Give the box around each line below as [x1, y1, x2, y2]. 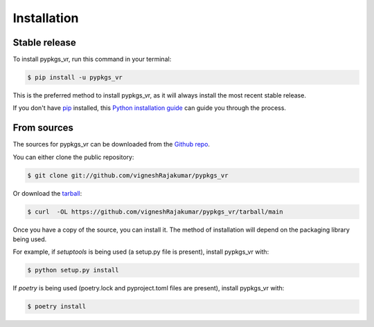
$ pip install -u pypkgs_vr [27, 73, 123, 82]
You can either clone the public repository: [12, 153, 134, 161]
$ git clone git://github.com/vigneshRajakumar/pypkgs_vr [27, 171, 229, 179]
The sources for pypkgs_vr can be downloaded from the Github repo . [12, 140, 211, 149]
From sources [12, 122, 74, 134]
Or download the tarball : [12, 189, 82, 197]
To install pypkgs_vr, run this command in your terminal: [12, 55, 172, 64]
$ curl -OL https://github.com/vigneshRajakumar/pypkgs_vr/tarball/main [27, 207, 283, 216]
